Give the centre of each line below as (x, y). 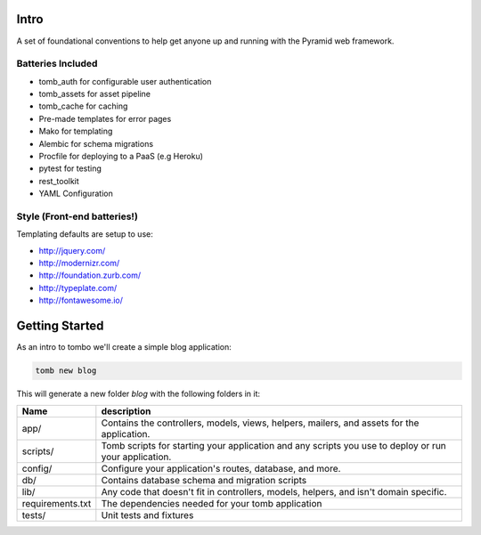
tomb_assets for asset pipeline (95, 94)
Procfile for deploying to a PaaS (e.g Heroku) (121, 156)
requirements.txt (57, 503)
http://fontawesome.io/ (81, 300)
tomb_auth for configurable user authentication (125, 81)
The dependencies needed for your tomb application (212, 503)
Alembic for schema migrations (96, 143)
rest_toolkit (59, 181)
